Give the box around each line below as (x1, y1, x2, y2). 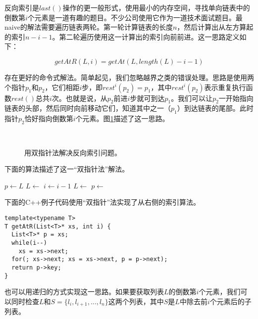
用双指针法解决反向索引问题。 (24, 147, 121, 157)
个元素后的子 (209, 296, 252, 306)
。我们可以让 (171, 92, 213, 103)
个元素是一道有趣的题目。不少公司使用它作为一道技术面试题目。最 (27, 12, 243, 22)
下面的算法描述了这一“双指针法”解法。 (4, 164, 129, 174)
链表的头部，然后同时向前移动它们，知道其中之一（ (4, 103, 171, 113)
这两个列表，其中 (108, 296, 164, 306)
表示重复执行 (204, 82, 246, 92)
